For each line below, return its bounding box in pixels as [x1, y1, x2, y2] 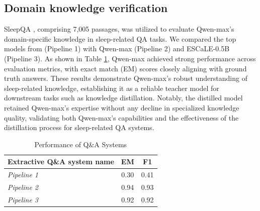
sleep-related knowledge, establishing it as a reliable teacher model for [4, 82, 219, 93]
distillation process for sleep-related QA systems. [4, 122, 154, 133]
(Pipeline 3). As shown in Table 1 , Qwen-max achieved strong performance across [4, 53, 256, 63]
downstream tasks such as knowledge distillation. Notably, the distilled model [4, 92, 243, 103]
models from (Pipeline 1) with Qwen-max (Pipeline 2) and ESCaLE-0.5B [4, 43, 230, 54]
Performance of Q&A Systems [34, 139, 127, 149]
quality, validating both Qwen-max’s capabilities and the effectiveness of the [4, 112, 239, 123]
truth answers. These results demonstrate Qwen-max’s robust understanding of [4, 73, 247, 83]
